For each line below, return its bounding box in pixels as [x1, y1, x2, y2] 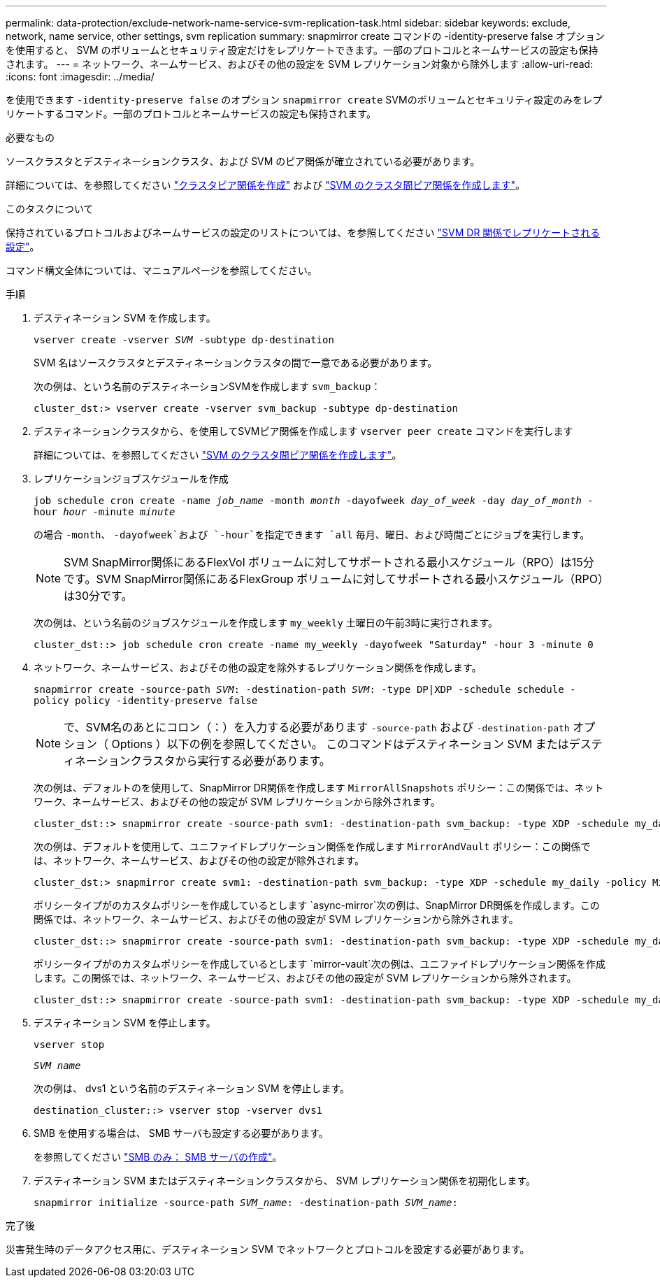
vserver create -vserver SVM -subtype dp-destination [34, 334, 334, 345]
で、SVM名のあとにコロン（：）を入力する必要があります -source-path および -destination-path [64, 720, 570, 734]
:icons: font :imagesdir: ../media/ [6, 71, 155, 83]
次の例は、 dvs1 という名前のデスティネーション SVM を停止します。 [34, 1082, 350, 1094]
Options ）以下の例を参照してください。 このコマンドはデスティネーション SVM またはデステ [111, 737, 603, 751]
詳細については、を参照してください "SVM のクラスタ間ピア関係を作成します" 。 [34, 449, 402, 461]
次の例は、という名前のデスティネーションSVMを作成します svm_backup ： [34, 380, 381, 392]
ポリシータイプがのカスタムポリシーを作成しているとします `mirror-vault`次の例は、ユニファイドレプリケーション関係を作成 [34, 958, 606, 970]
